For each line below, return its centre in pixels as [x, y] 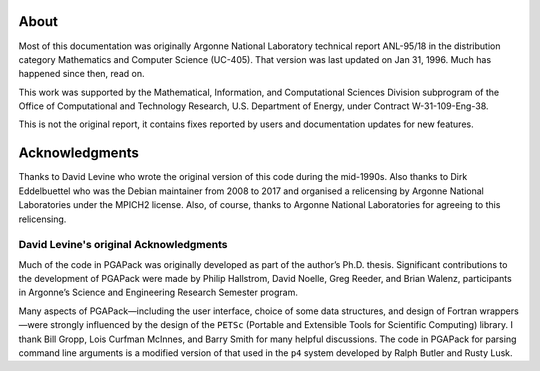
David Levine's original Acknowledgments [123, 245]
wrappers [499, 311]
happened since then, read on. [81, 74]
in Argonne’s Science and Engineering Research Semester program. [158, 292]
